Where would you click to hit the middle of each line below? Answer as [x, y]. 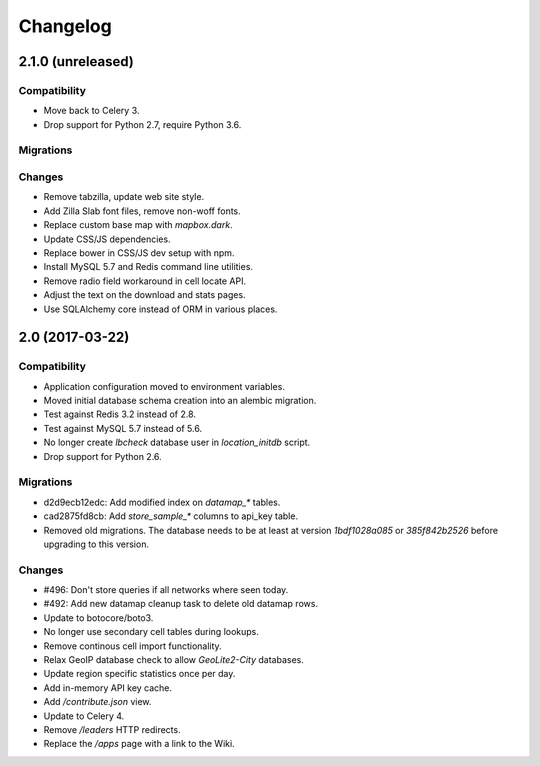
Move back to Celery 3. [91, 111]
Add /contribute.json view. [97, 702]
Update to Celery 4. [84, 716]
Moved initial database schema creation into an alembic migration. [180, 401]
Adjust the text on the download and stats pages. [144, 295]
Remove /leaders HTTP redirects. [112, 729]
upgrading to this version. [96, 544]
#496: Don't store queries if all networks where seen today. [166, 590]
